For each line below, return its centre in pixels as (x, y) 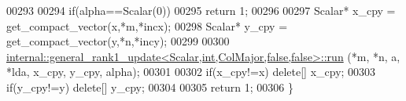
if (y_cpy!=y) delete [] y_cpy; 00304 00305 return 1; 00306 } (150, 87)
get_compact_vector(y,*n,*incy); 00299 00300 (118, 41)
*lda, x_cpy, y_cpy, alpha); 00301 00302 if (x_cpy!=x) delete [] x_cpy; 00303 (191, 72)
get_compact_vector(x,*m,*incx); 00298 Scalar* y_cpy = (147, 25)
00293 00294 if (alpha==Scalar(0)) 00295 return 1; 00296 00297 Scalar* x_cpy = (201, 10)
